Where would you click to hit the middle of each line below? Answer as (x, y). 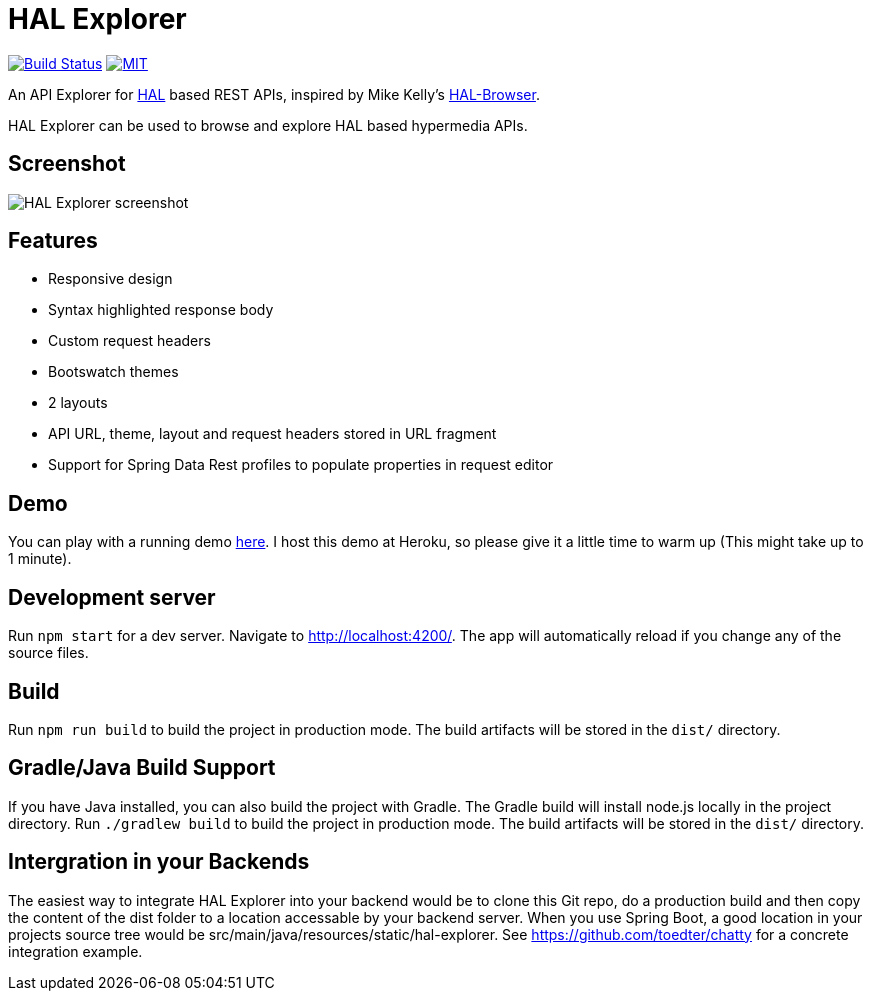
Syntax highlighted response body (161, 310)
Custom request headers (129, 341)
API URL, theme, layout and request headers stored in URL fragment (272, 434)
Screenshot (67, 164)
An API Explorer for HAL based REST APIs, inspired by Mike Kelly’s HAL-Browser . (274, 94)
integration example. (75, 951)
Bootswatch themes (113, 372)
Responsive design (110, 279)
